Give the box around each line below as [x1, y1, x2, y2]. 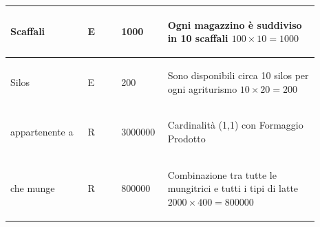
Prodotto [167, 131, 206, 145]
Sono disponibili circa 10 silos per [167, 67, 309, 82]
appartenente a [10, 125, 74, 139]
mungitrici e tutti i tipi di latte [167, 181, 299, 195]
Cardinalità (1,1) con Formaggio [167, 118, 303, 132]
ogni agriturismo [167, 81, 237, 96]
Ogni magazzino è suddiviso [167, 17, 302, 32]
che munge [10, 181, 55, 195]
